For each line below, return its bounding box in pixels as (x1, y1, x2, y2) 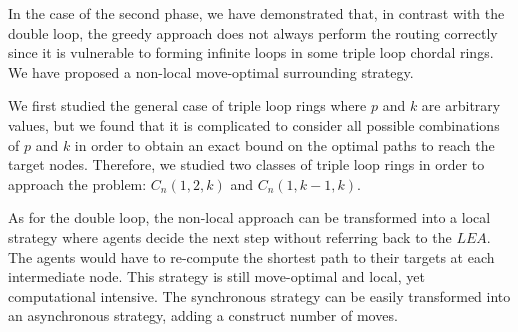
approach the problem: (8, 173, 147, 194)
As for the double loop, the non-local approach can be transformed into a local (8, 207, 491, 228)
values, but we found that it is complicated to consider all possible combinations (8, 114, 500, 135)
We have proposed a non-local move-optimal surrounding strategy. (8, 61, 414, 82)
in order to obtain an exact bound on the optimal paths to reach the (74, 134, 495, 155)
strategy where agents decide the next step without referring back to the (8, 226, 452, 247)
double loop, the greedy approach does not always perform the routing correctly (8, 22, 498, 43)
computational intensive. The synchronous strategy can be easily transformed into (8, 285, 511, 306)
